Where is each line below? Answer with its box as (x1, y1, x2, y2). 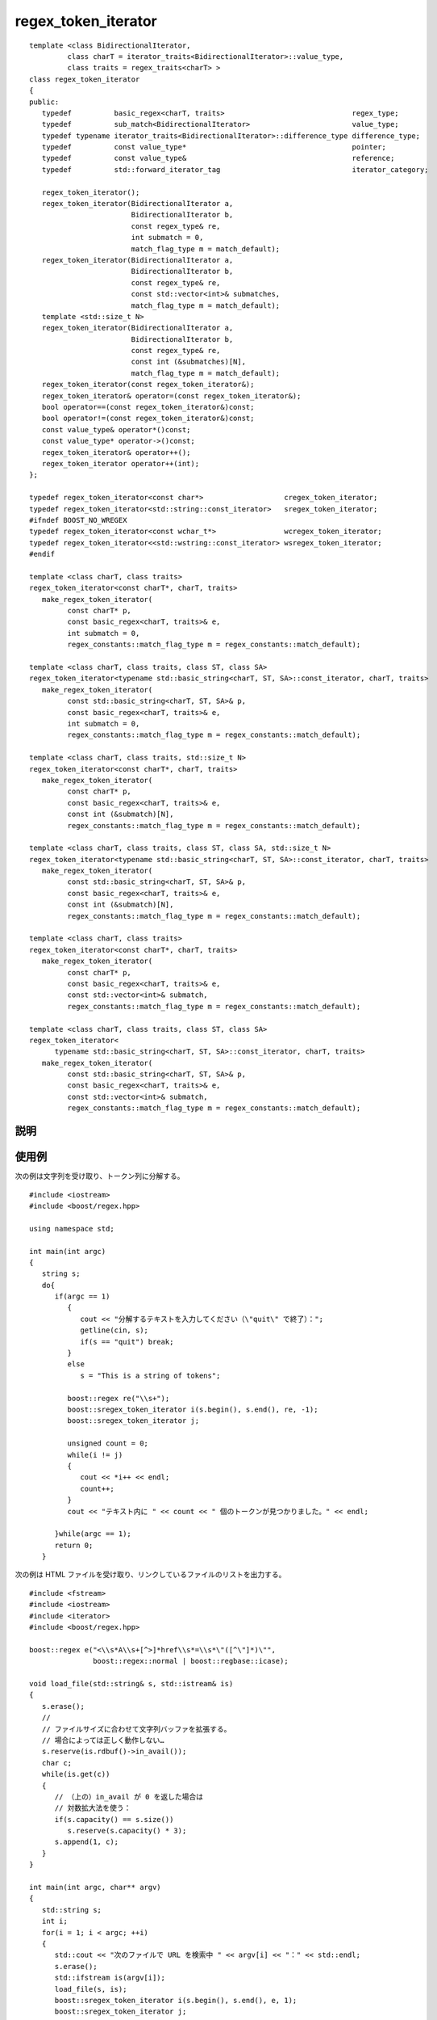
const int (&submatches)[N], (131, 357, 246, 367)
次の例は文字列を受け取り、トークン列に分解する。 (15, 1172, 185, 1181)
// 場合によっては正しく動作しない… (41, 1736, 164, 1744)
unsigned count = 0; (67, 1439, 149, 1448)
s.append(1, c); (54, 1837, 119, 1846)
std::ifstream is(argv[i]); (54, 1973, 165, 1983)
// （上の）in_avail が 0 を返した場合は (54, 1792, 204, 1801)
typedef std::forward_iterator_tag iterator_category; (41, 165, 429, 174)
